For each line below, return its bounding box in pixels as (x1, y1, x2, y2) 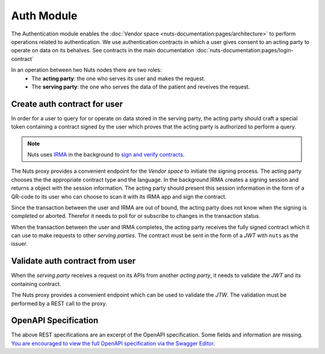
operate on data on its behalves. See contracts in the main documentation (11, 47, 195, 54)
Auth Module (11, 9, 78, 22)
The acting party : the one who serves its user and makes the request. (31, 75, 206, 82)
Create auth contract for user (11, 99, 123, 109)
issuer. (11, 240, 28, 247)
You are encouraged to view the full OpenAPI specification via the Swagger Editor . (11, 340, 215, 347)
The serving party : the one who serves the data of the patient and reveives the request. (31, 83, 250, 90)
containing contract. (11, 280, 61, 287)
